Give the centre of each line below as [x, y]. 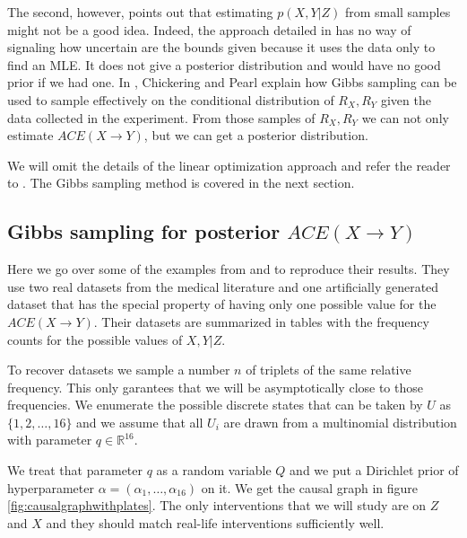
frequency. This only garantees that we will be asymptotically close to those [215, 387]
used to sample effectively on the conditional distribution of [171, 99]
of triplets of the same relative [329, 370]
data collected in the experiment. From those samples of [161, 117]
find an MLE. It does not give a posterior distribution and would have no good [224, 64]
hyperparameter [51, 487]
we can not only [405, 117]
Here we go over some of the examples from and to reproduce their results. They [229, 269]
